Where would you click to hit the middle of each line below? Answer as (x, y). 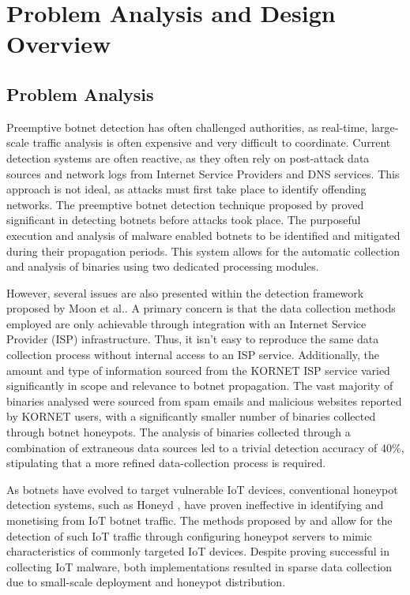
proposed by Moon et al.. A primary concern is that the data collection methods (201, 308)
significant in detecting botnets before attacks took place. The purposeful (184, 220)
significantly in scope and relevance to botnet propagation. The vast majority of (200, 385)
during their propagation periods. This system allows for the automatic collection (203, 251)
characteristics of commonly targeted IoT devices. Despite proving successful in (198, 551)
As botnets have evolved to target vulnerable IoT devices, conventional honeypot (202, 489)
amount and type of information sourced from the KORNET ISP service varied (198, 370)
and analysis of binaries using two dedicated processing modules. (163, 266)
